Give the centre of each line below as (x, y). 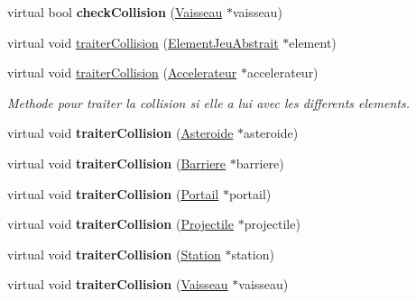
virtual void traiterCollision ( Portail (113, 193)
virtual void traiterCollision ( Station (114, 254)
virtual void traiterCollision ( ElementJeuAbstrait (143, 42)
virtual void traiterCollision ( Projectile (120, 224)
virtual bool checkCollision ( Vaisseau (115, 12)
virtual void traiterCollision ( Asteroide (120, 133)
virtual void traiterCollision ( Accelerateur (122, 73)
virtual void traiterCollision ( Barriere (117, 163)
